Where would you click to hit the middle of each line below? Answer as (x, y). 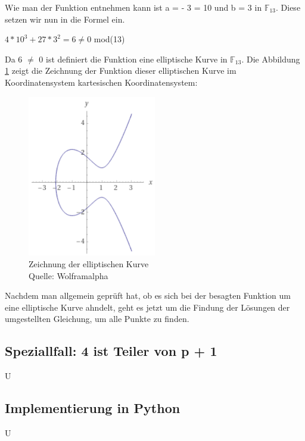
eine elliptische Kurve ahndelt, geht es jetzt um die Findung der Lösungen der (147, 307)
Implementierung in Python (93, 408)
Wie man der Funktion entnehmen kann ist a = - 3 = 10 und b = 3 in (133, 7)
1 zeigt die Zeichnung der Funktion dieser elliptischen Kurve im (121, 71)
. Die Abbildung (271, 59)
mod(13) (109, 39)
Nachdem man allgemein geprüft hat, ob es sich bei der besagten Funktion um (148, 295)
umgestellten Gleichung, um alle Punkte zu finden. (97, 319)
